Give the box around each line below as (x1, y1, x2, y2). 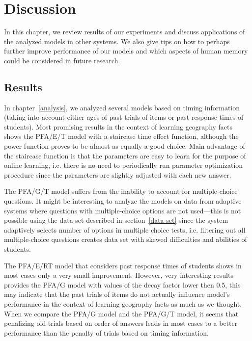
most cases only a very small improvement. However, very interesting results (4, 270, 233, 280)
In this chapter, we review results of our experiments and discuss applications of (4, 26, 245, 37)
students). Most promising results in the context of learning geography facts (4, 121, 233, 131)
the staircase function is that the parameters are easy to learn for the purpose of (4, 150, 246, 160)
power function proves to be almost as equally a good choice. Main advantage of (4, 141, 245, 151)
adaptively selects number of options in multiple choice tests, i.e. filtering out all (4, 224, 246, 235)
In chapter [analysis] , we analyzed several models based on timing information (4, 102, 240, 112)
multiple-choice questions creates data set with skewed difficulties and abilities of (4, 234, 247, 244)
